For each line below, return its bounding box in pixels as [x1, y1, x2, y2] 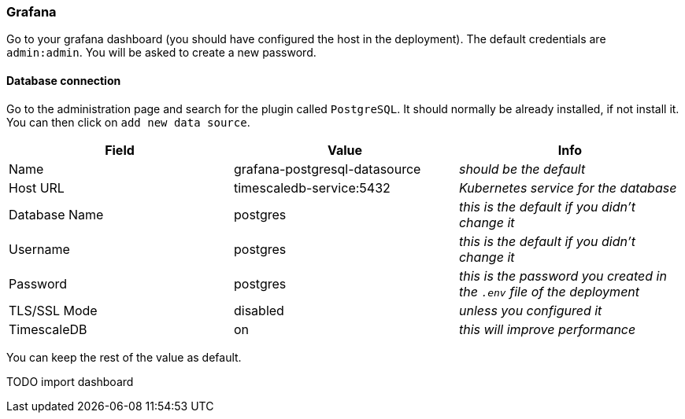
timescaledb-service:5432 [233, 179, 391, 196]
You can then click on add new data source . [6, 115, 250, 129]
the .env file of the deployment [458, 283, 640, 300]
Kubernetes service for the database [458, 179, 677, 196]
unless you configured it [458, 302, 602, 318]
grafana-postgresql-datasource [233, 160, 421, 177]
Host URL [9, 179, 65, 196]
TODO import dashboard [6, 374, 134, 388]
